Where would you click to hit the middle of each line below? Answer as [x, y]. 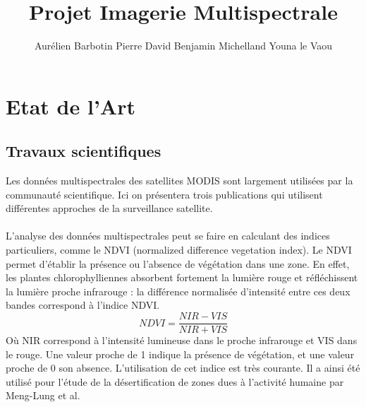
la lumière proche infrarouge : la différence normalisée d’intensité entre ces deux [178, 291]
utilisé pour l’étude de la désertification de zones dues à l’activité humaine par [175, 381]
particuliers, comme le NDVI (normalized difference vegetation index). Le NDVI [179, 250]
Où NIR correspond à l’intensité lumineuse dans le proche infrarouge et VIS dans [182, 340]
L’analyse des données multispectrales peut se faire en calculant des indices [168, 236]
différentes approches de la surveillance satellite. [109, 208]
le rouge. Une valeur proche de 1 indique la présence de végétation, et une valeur [180, 354]
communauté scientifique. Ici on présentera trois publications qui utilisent [164, 194]
